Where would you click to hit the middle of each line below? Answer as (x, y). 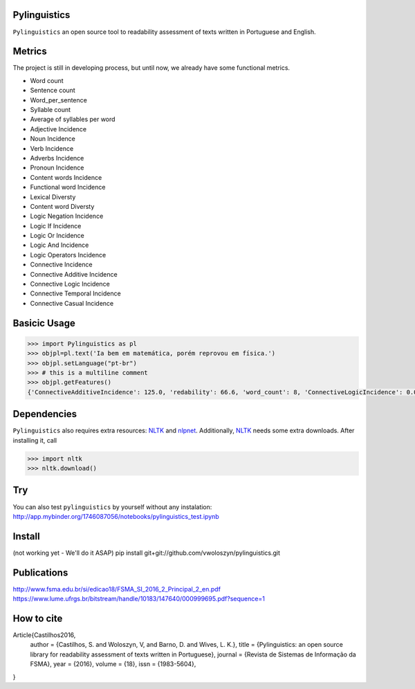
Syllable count (50, 109)
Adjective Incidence (58, 129)
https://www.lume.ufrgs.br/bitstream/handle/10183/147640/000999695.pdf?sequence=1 (139, 599)
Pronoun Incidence (57, 168)
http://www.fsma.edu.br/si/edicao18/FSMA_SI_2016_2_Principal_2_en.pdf (117, 589)
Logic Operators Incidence (68, 255)
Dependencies (45, 414)
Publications (40, 572)
